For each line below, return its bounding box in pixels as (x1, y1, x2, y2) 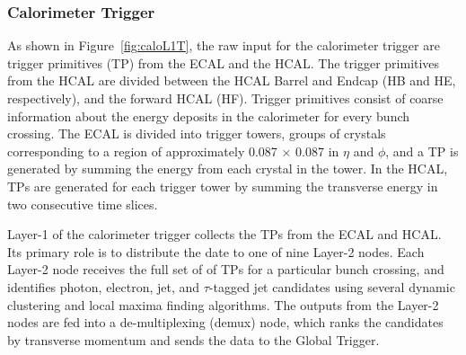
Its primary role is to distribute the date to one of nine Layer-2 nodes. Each (7, 242, 425, 261)
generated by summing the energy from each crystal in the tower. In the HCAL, (7, 159, 448, 178)
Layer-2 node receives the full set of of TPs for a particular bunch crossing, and (7, 260, 444, 279)
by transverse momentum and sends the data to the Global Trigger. (7, 330, 380, 349)
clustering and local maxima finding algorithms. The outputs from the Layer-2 (7, 295, 439, 314)
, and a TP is (385, 141, 459, 160)
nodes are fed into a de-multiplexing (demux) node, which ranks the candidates (7, 313, 444, 332)
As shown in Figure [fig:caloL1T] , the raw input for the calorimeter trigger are (7, 36, 440, 55)
